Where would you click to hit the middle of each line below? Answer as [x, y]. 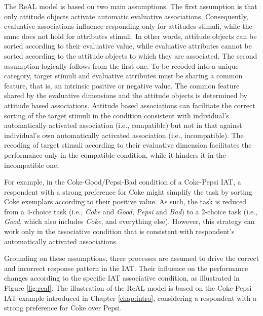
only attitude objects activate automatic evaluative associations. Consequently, [126, 16]
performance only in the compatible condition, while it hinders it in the [115, 154]
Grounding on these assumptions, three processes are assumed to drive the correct [132, 258]
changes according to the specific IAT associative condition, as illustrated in [122, 278]
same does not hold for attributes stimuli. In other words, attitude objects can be [130, 36]
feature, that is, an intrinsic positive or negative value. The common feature [122, 85]
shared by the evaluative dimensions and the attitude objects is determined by [126, 95]
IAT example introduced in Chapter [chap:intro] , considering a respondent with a [130, 298]
